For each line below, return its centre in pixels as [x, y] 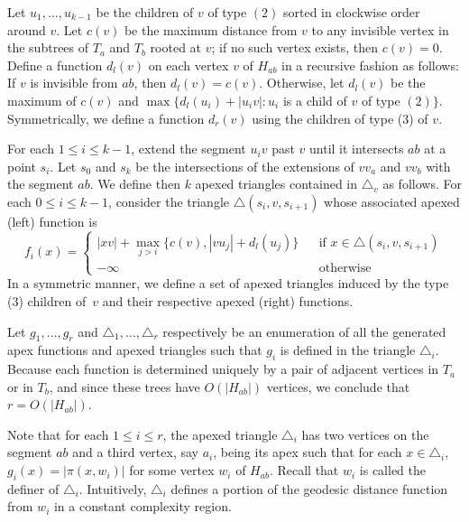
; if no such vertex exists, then [295, 47]
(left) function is [52, 221]
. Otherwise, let [302, 83]
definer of [33, 488]
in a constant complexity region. [143, 506]
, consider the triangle [169, 201]
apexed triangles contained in [276, 184]
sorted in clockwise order [351, 12]
